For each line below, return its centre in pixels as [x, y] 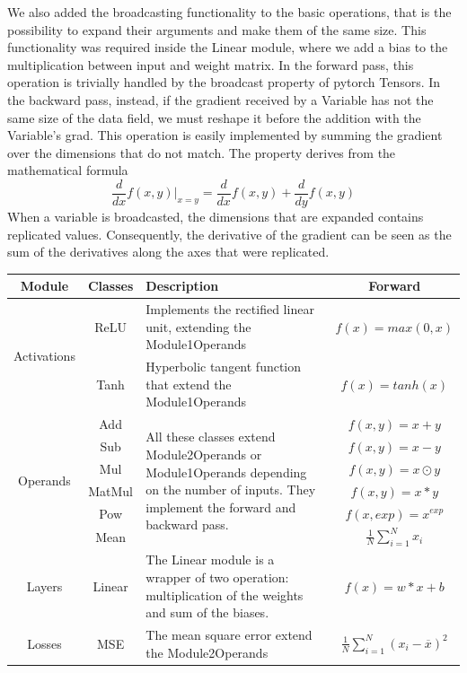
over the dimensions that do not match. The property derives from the [202, 152]
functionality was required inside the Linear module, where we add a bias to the [228, 47]
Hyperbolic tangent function [224, 367]
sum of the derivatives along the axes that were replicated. [168, 252]
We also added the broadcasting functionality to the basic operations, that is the [229, 12]
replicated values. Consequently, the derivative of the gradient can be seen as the [229, 234]
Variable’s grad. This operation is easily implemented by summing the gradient [225, 135]
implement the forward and [221, 507]
